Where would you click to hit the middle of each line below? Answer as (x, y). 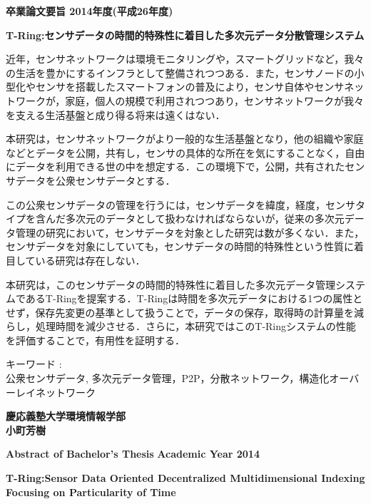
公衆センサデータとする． (115, 180)
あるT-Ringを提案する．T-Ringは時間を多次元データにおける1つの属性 (189, 298)
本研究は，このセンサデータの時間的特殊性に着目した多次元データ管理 (171, 284)
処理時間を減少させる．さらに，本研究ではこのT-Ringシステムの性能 (195, 326)
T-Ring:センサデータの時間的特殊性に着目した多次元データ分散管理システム (185, 35)
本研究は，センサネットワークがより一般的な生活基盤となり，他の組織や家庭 (185, 139)
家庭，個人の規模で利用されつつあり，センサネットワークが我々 (214, 100)
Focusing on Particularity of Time (91, 492)
